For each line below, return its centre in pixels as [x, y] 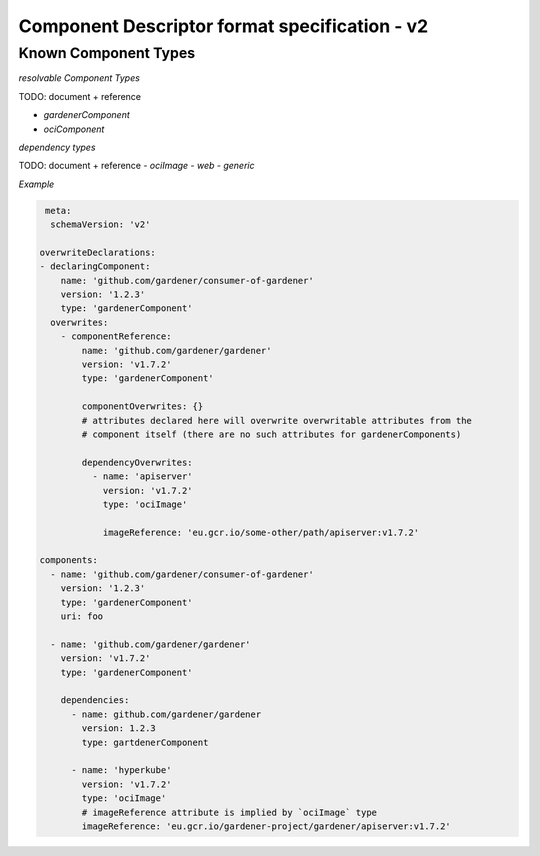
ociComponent [74, 129]
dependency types [57, 147]
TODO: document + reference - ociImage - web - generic [136, 166]
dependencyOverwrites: [137, 462]
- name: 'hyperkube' [121, 770]
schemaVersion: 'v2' [100, 224]
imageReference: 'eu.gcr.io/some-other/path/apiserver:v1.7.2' [261, 532]
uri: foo [82, 616]
